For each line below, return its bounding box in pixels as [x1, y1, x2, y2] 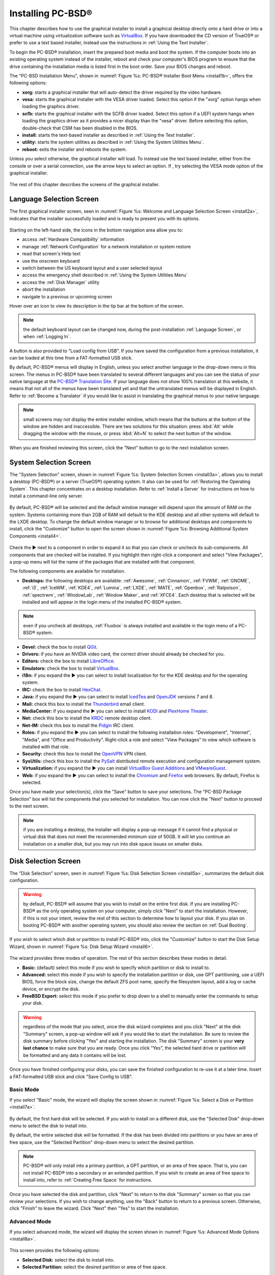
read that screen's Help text [22, 250, 81, 257]
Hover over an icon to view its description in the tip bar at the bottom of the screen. [9, 302, 184, 309]
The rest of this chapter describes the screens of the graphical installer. [9, 182, 160, 188]
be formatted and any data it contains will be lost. [23, 1052, 127, 1058]
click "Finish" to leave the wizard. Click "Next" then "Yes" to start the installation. [9, 1205, 179, 1211]
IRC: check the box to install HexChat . [22, 686, 102, 693]
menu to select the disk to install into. [9, 1123, 88, 1129]
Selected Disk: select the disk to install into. [22, 1257, 115, 1263]
